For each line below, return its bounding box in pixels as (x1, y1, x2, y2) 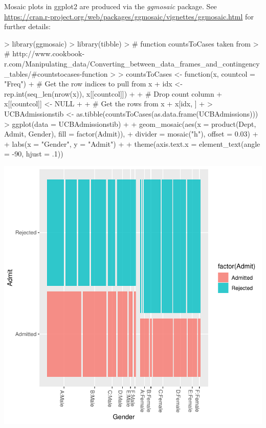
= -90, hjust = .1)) (4, 148, 63, 159)
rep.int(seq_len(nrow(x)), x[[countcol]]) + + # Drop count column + (4, 88, 223, 99)
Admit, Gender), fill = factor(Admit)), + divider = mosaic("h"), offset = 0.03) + (4, 128, 258, 139)
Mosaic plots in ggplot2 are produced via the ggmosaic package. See (4, 1, 217, 11)
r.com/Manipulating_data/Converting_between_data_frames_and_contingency (4, 58, 260, 69)
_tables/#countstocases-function (4, 68, 108, 79)
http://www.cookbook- (12, 48, 85, 59)
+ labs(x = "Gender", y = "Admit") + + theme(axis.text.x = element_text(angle (4, 138, 260, 149)
